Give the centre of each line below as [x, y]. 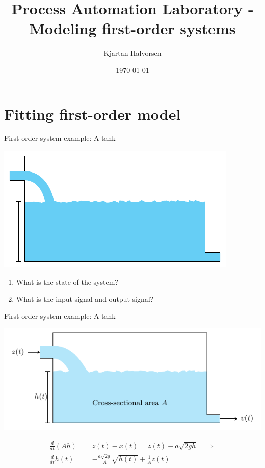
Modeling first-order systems [132, 28]
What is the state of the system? [67, 281]
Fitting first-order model [92, 114]
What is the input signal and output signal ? [85, 299]
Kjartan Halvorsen [132, 53]
